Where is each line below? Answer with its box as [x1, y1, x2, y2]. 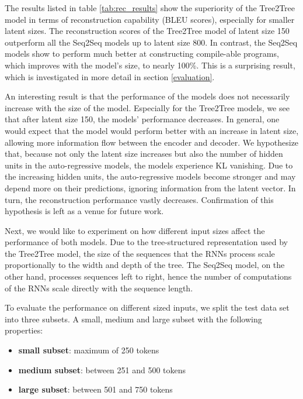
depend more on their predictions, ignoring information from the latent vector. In [5, 181, 296, 194]
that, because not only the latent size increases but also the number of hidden [5, 147, 283, 160]
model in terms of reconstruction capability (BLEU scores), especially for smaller [5, 13, 295, 25]
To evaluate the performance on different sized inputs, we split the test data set [5, 301, 290, 314]
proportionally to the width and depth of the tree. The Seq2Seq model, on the [5, 259, 285, 271]
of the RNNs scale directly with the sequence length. [5, 281, 193, 294]
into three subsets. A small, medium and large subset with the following [5, 312, 262, 325]
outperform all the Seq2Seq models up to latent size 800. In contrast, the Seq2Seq [5, 36, 298, 48]
